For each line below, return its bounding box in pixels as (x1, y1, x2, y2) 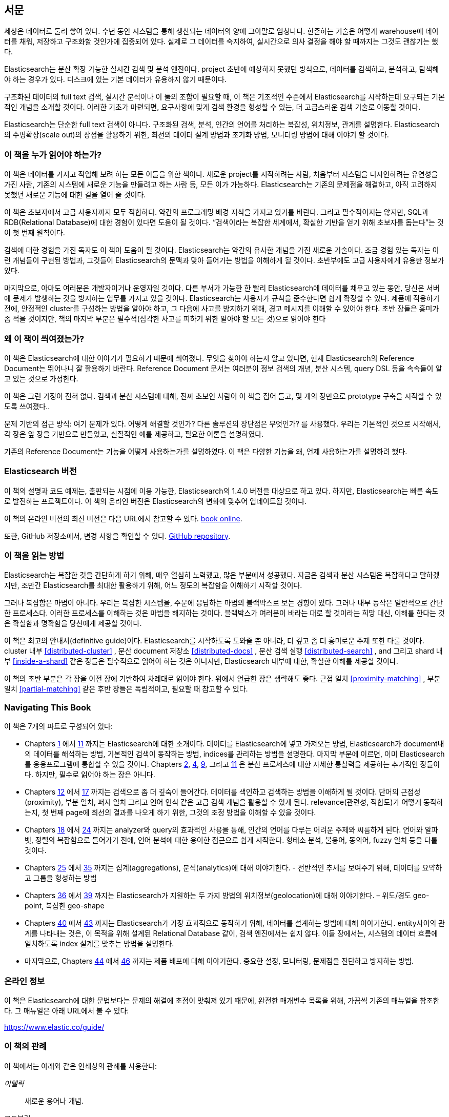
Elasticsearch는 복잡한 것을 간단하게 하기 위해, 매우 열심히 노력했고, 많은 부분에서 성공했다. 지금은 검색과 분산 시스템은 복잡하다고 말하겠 (4, 571, 440, 580)
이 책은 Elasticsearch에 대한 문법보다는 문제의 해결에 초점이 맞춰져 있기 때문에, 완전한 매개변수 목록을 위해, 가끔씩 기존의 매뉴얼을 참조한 (4, 996, 440, 1005)
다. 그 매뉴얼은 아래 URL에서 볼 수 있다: (4, 1006, 129, 1015)
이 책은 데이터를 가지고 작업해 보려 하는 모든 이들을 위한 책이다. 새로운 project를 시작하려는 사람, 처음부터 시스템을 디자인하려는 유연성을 (4, 170, 438, 179)
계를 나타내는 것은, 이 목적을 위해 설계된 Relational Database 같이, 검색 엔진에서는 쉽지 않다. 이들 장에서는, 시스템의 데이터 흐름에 (25, 929, 438, 938)
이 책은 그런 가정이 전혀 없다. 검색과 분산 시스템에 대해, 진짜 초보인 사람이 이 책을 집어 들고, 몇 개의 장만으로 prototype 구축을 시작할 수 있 (4, 391, 442, 400)
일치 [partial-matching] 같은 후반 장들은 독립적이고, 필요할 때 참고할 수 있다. (4, 684, 248, 694)
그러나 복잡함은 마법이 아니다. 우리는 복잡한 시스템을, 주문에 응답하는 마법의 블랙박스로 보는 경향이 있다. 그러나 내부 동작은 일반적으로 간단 (4, 598, 443, 607)
